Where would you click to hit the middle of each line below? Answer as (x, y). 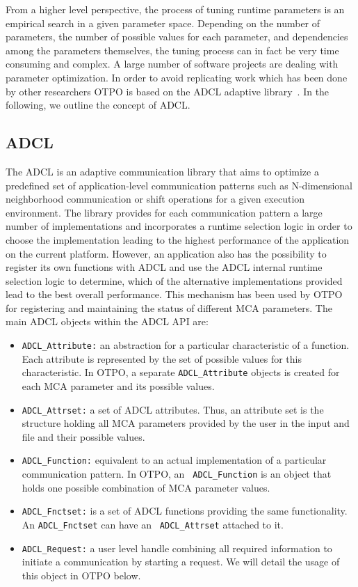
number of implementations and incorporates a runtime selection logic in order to (179, 226)
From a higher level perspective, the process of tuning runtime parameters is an (175, 9)
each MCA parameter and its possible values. (118, 385)
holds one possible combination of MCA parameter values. (146, 487)
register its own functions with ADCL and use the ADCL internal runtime (164, 267)
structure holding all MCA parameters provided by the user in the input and (186, 423)
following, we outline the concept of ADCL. (98, 105)
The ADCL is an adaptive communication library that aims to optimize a (162, 171)
